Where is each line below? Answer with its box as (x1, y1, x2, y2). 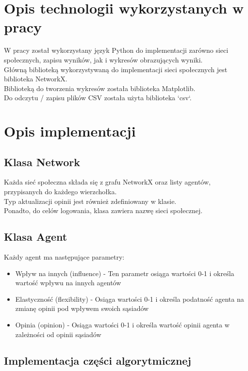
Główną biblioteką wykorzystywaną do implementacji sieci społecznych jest (4, 64, 228, 74)
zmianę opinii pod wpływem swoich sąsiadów (15, 303, 149, 313)
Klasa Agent (4, 229, 67, 244)
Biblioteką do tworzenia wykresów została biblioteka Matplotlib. (4, 83, 196, 93)
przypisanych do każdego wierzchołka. (4, 186, 117, 197)
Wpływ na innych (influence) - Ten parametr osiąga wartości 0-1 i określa (15, 268, 234, 278)
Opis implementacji (4, 121, 136, 141)
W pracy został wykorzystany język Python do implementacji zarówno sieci (4, 45, 229, 55)
